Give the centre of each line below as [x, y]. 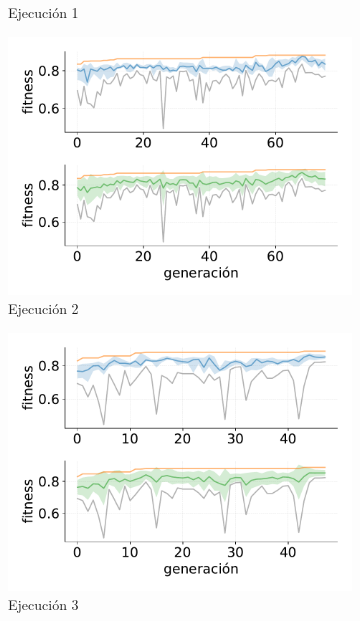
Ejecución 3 [43, 604]
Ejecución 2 [43, 308]
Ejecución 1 [43, 12]
